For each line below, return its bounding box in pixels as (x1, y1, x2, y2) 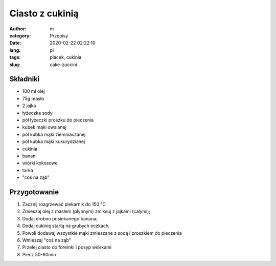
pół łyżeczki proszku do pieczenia (22, 117, 94, 123)
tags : (9, 54, 21, 60)
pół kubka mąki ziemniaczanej (22, 131, 86, 137)
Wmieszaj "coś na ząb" (22, 237, 72, 243)
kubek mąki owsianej (22, 124, 66, 130)
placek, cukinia (50, 54, 82, 60)
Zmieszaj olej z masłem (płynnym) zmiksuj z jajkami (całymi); (22, 208, 151, 215)
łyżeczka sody (22, 110, 53, 116)
